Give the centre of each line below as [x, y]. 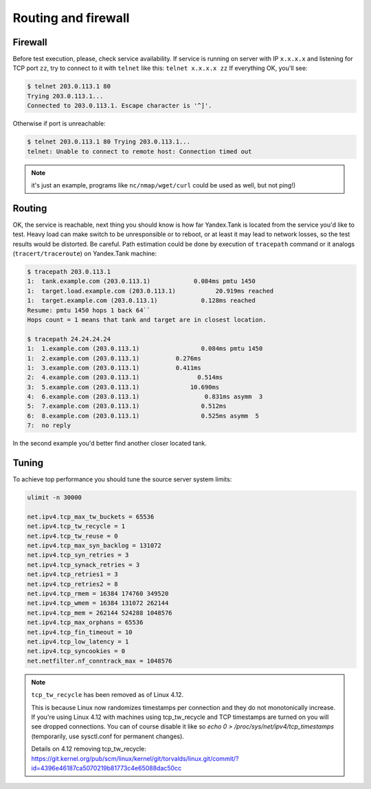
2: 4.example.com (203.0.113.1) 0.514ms [125, 377]
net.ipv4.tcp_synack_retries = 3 [83, 564]
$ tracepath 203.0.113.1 [69, 272]
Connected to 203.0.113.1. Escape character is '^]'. [120, 106]
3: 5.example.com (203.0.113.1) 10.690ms [123, 387]
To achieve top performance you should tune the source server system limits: [122, 479]
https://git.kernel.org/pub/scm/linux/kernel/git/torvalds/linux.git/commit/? [135, 758]
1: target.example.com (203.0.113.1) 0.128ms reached [141, 301]
